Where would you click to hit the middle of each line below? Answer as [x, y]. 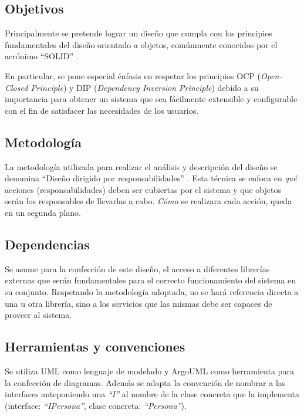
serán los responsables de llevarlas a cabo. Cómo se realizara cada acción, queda [148, 201]
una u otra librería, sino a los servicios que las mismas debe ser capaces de [139, 303]
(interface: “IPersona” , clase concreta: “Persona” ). [96, 405]
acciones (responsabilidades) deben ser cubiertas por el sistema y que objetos [143, 189]
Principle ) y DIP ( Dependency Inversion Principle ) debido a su [145, 87]
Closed [16, 87]
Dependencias [47, 244]
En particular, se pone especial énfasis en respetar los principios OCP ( [133, 75]
